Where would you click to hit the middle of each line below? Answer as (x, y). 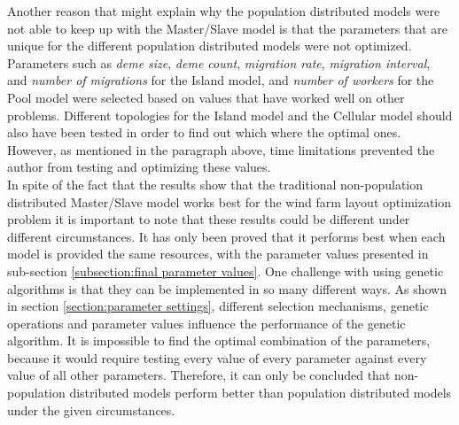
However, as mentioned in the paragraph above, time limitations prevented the (221, 149)
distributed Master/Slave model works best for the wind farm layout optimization (229, 201)
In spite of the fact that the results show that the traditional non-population (215, 184)
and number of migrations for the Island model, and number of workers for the (221, 80)
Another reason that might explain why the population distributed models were (224, 11)
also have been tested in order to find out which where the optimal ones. (204, 132)
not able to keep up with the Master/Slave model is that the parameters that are (227, 28)
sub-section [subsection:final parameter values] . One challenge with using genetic (226, 270)
